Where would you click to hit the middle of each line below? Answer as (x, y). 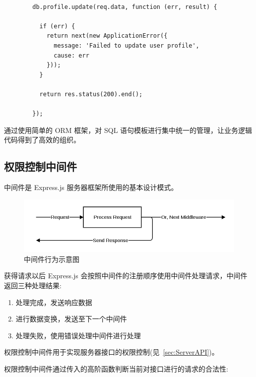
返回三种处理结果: (33, 285)
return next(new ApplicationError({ (107, 36)
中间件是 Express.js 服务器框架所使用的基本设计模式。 (91, 187)
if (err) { (57, 26)
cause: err (71, 55)
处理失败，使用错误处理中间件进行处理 (78, 335)
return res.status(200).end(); (91, 94)
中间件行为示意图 (52, 259)
